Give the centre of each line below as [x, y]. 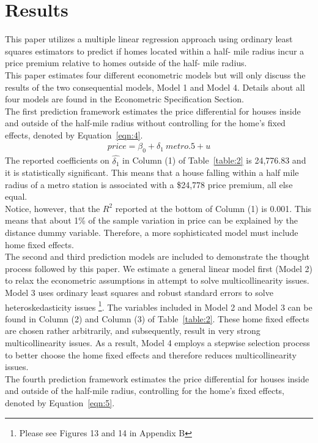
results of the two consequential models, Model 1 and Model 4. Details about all [155, 87]
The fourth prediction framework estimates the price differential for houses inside [157, 378]
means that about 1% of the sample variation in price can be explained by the [151, 220]
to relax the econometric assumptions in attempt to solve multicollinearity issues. [157, 280]
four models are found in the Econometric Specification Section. [124, 99]
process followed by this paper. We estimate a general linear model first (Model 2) [159, 268]
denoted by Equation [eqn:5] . [60, 403]
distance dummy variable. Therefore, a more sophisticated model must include [152, 233]
